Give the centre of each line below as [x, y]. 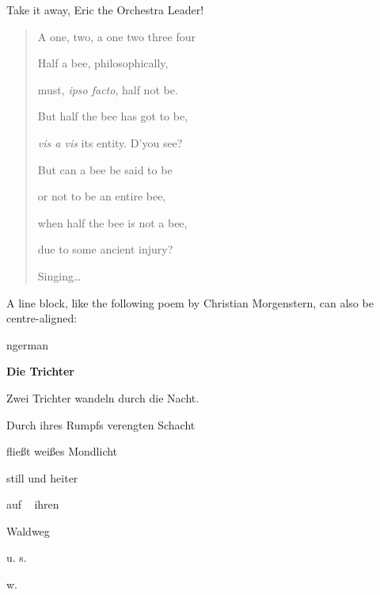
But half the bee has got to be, [113, 116]
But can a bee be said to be [105, 169]
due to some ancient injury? [105, 249]
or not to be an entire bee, [102, 196]
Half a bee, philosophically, [103, 63]
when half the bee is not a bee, [112, 222]
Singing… [59, 275]
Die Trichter [40, 371]
